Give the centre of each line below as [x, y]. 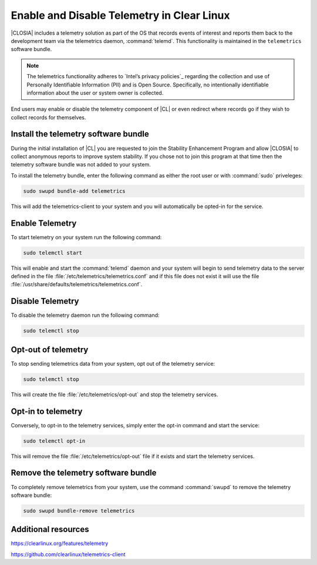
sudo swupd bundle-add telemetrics [74, 191]
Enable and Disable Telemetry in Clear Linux [120, 15]
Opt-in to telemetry [47, 411]
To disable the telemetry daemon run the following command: [85, 315]
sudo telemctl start [53, 253]
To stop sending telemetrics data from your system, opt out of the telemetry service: [113, 363]
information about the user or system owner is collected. [95, 93]
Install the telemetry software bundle [80, 134]
